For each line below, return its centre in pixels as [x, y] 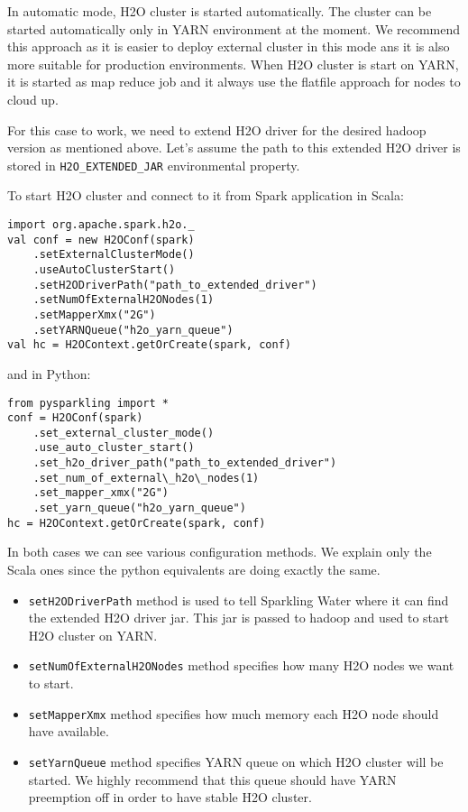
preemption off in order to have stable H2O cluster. [170, 797]
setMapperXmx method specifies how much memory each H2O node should [234, 713]
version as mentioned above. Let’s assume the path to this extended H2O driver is [234, 148]
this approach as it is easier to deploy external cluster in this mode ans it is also [229, 46]
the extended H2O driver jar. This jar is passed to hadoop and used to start [239, 618]
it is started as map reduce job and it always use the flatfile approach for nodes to [234, 82]
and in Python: [49, 373]
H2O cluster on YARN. [93, 635]
